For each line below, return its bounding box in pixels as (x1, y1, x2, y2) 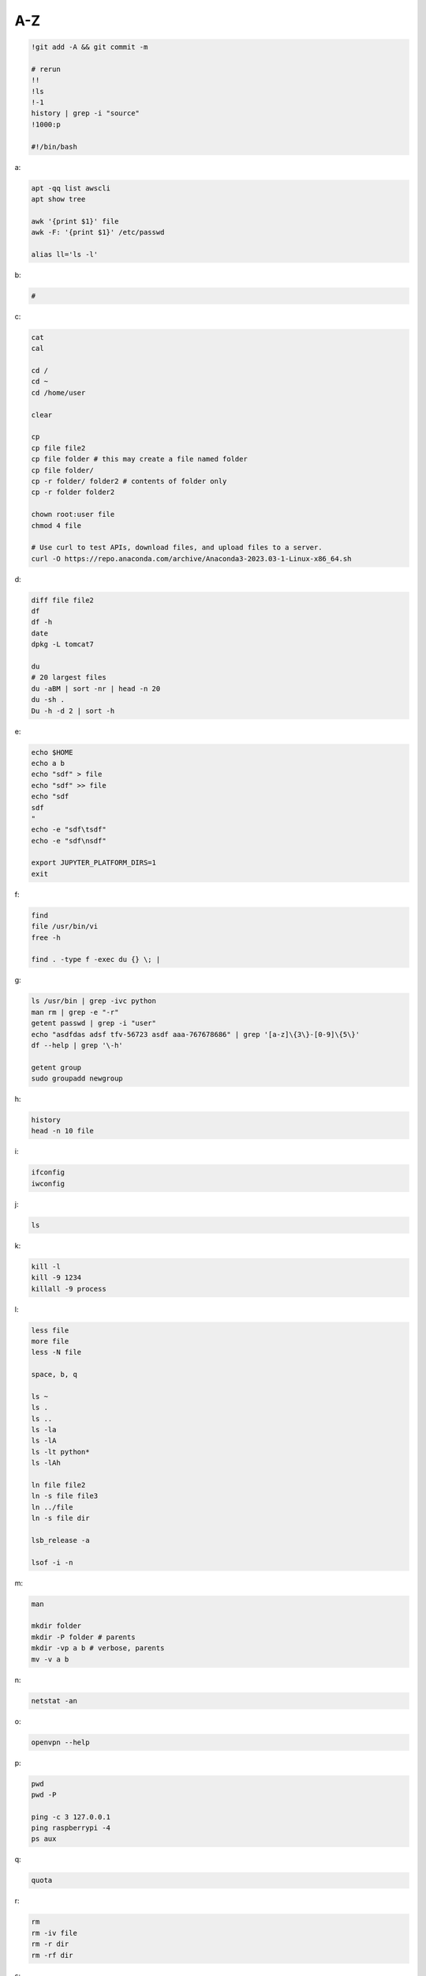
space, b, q (31, 1370, 78, 1379)
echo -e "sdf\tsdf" (31, 825, 106, 834)
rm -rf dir (31, 1951, 73, 1959)
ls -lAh (31, 1458, 61, 1468)
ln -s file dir (31, 1514, 90, 1523)
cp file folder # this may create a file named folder (31, 454, 248, 464)
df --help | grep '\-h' (31, 1040, 124, 1050)
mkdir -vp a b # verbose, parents (31, 1644, 165, 1653)
